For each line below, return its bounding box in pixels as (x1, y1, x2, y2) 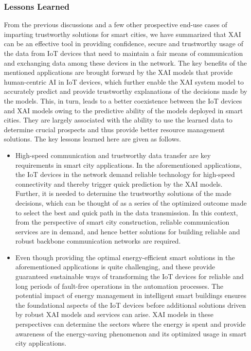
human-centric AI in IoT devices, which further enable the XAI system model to (4, 76, 244, 87)
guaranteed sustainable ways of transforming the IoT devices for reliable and (15, 271, 244, 281)
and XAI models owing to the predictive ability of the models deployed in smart (4, 105, 243, 115)
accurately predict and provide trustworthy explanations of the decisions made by (4, 86, 248, 96)
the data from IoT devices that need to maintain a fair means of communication (4, 48, 243, 58)
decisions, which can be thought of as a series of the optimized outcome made (15, 197, 247, 208)
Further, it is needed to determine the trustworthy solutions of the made (15, 188, 232, 198)
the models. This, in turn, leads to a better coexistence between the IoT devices (4, 95, 242, 105)
